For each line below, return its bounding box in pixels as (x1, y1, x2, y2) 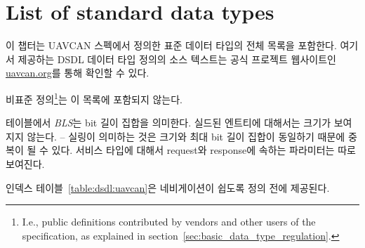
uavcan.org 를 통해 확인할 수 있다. (6, 65, 150, 80)
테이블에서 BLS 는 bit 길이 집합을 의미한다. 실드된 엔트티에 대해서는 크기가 (6, 115, 331, 130)
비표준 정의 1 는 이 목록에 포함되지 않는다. (6, 89, 183, 106)
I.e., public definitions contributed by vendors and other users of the (22, 214, 316, 229)
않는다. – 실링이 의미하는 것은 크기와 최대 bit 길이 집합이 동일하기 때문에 (27, 129, 345, 143)
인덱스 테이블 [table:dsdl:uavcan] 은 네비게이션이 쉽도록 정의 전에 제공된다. (6, 180, 330, 195)
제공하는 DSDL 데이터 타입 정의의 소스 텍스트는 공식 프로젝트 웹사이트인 (18, 51, 336, 66)
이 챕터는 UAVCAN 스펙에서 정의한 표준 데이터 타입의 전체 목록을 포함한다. (6, 38, 337, 53)
